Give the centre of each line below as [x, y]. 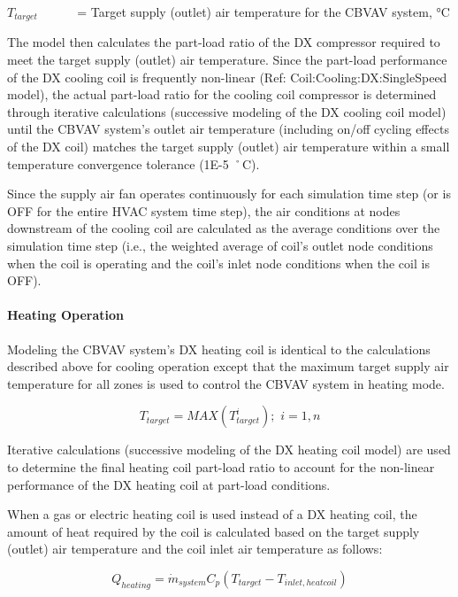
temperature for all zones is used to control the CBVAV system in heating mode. [226, 383]
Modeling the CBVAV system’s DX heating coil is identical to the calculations [219, 349]
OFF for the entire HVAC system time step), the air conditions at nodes [204, 210]
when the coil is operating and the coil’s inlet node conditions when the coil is [218, 263]
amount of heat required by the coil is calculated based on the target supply [214, 531]
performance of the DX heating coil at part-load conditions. [169, 484]
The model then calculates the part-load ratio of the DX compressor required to [224, 42]
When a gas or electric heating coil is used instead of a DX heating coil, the [212, 514]
